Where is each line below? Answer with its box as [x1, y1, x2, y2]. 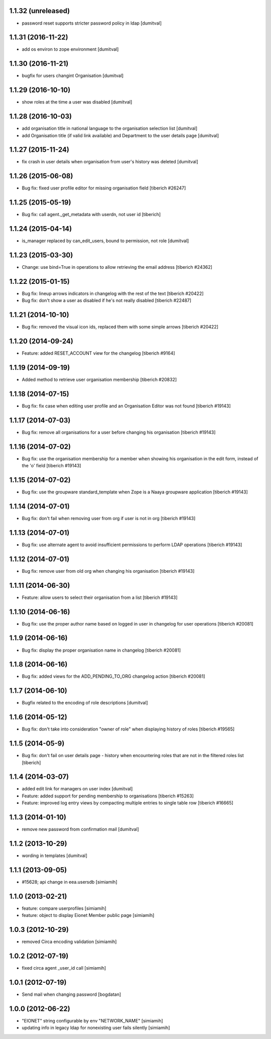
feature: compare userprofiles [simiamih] [22, 905, 106, 911]
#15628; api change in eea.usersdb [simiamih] [22, 879, 117, 885]
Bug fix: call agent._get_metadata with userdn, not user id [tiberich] [22, 212, 161, 218]
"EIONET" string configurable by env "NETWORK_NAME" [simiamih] [22, 1017, 163, 1023]
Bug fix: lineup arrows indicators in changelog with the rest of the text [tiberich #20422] [22, 290, 204, 296]
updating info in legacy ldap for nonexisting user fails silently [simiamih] [22, 1025, 170, 1031]
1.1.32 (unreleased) [9, 7, 70, 15]
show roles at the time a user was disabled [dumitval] [22, 99, 132, 105]
